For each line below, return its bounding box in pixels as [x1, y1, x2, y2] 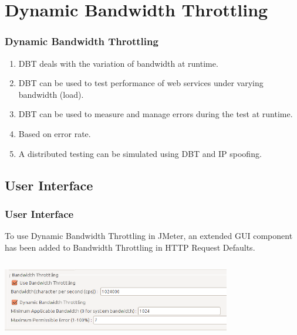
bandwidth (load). [18, 88, 84, 100]
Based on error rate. [18, 127, 91, 139]
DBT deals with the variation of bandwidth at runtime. [18, 57, 218, 69]
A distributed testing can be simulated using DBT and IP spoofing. [18, 147, 262, 159]
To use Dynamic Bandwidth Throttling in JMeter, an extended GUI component [5, 230, 293, 242]
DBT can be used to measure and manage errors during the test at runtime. [18, 108, 293, 120]
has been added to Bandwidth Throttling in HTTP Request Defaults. [5, 241, 255, 253]
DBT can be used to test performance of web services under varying [18, 77, 264, 89]
